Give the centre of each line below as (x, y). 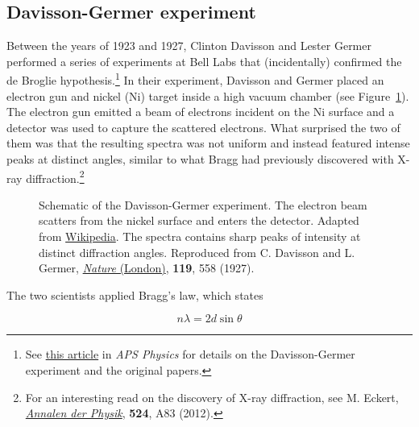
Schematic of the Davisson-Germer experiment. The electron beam (203, 204)
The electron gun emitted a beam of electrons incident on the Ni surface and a (201, 112)
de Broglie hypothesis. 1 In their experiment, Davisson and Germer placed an (195, 79)
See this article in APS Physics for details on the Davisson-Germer (190, 354)
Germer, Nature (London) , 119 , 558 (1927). (147, 268)
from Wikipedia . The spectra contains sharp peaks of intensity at (200, 236)
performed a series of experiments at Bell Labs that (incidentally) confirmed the (204, 61)
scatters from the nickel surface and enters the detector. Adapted (199, 220)
